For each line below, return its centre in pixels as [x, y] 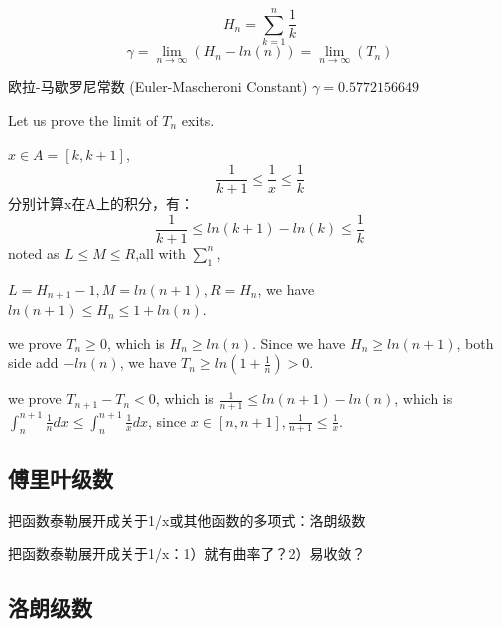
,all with [160, 252]
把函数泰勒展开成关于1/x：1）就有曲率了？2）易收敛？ [187, 553]
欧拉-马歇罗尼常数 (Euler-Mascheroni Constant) [158, 86]
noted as [34, 252]
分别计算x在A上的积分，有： [101, 203]
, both [475, 342]
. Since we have [299, 342]
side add [33, 362]
